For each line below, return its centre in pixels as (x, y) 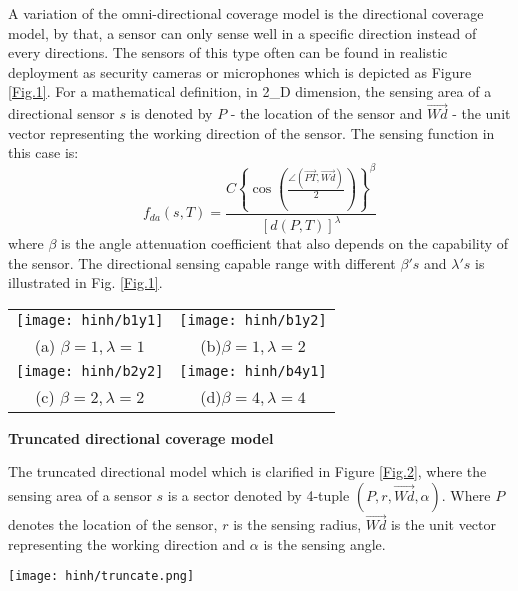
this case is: (43, 152)
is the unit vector (443, 524)
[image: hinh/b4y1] (253, 370)
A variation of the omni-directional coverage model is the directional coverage (246, 13)
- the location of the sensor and (326, 113)
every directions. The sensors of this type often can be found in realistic (228, 52)
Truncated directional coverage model (141, 437)
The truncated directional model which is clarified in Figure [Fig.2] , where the (247, 471)
